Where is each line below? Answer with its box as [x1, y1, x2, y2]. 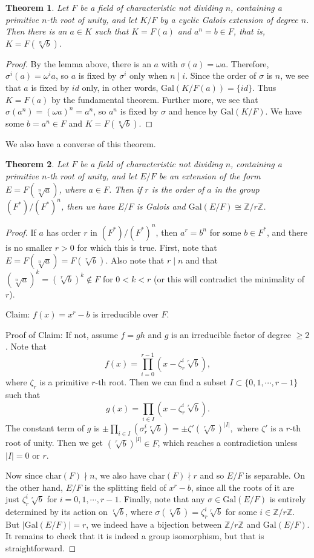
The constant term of [5, 422, 84, 434]
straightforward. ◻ [5, 542, 76, 554]
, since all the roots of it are [191, 480, 295, 493]
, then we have [61, 200, 115, 213]
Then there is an [5, 25, 67, 38]
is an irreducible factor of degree [171, 328, 291, 340]
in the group [214, 182, 260, 195]
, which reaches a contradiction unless [157, 436, 298, 449]
